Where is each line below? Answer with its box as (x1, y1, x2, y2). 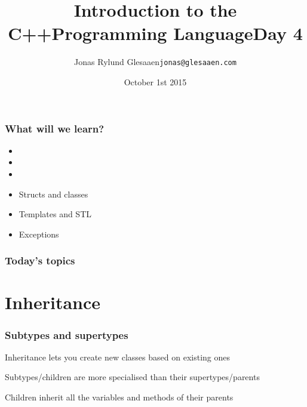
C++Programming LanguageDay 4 (8, 21, 303, 45)
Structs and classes (19, 187, 88, 200)
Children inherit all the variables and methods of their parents (5, 391, 234, 403)
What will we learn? (5, 121, 105, 135)
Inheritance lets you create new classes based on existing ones (5, 350, 230, 363)
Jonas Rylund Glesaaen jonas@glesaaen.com (74, 55, 237, 68)
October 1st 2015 (124, 75, 187, 88)
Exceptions (19, 227, 59, 240)
